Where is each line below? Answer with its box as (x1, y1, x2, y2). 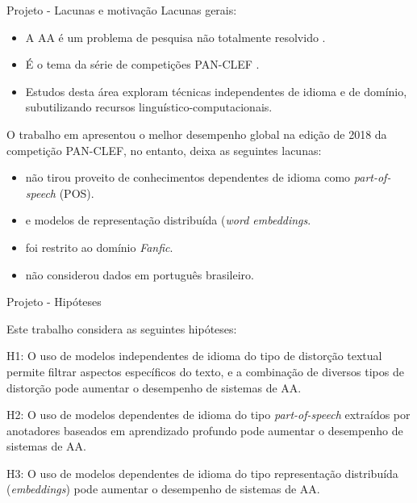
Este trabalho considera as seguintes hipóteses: (6, 320, 237, 337)
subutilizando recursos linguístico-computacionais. (25, 99, 273, 115)
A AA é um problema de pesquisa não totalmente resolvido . (25, 28, 326, 45)
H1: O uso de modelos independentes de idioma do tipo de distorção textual (6, 347, 382, 364)
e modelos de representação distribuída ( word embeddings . (25, 212, 311, 228)
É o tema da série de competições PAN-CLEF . (25, 56, 260, 73)
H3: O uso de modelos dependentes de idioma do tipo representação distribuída (6, 464, 398, 481)
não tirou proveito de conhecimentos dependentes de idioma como (25, 169, 351, 186)
